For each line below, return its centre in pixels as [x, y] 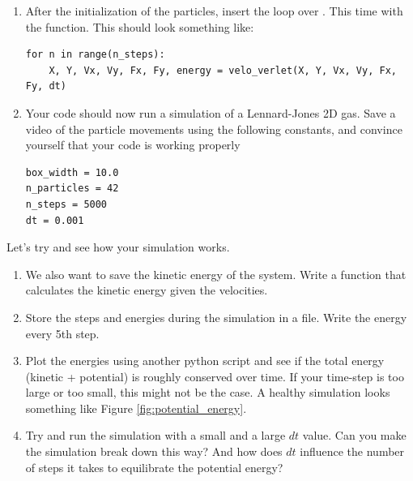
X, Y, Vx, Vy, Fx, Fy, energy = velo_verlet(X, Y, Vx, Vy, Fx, [223, 70]
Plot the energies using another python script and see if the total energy [205, 361]
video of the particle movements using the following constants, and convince [214, 129]
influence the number [352, 451]
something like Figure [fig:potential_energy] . [136, 408]
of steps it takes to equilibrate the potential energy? [154, 467]
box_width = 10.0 [72, 172]
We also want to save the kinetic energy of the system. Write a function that [216, 274]
